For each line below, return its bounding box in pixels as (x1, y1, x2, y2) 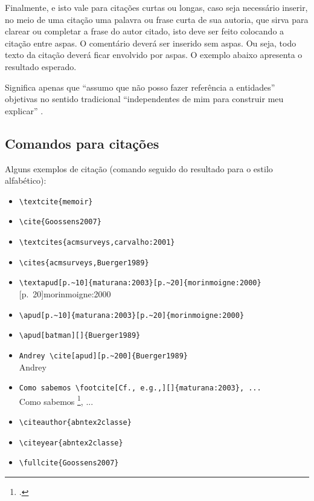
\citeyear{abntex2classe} (19, 438, 123, 447)
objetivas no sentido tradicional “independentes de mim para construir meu (5, 92, 284, 105)
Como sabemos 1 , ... (19, 393, 94, 407)
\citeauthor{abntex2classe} (19, 418, 132, 427)
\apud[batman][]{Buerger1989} (19, 331, 141, 340)
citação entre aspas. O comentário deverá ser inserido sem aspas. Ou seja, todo (5, 36, 296, 49)
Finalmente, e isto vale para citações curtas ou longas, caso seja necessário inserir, (5, 1, 308, 13)
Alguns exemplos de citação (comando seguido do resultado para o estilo (5, 162, 273, 175)
